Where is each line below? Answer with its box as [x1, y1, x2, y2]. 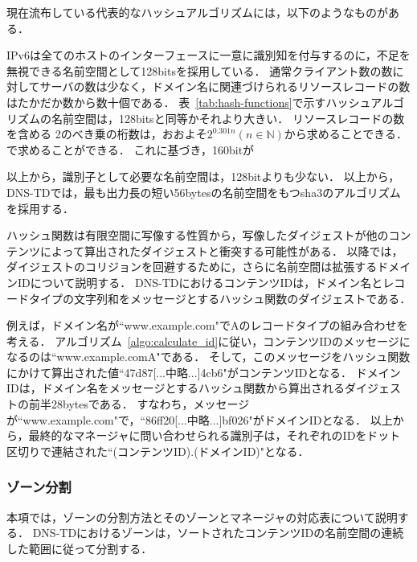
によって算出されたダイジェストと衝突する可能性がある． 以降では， [39, 242, 403, 259]
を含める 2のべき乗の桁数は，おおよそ [6, 125, 207, 142]
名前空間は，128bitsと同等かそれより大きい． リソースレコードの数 [51, 109, 405, 126]
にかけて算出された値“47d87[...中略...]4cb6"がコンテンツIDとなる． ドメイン [6, 363, 401, 380]
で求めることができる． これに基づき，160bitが [6, 141, 255, 158]
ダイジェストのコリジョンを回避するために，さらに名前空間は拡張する [6, 258, 378, 275]
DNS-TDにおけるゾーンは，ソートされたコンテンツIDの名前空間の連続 [32, 524, 404, 541]
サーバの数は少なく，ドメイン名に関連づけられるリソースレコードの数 [39, 78, 411, 95]
